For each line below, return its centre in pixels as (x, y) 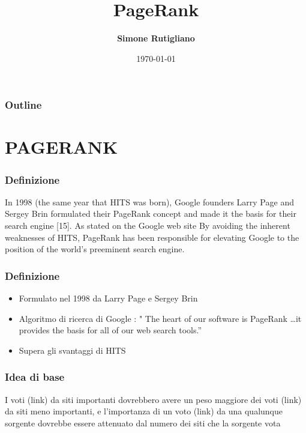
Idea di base (35, 377)
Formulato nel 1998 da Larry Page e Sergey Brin (108, 298)
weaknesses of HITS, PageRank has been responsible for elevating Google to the (152, 237)
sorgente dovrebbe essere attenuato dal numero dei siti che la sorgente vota (143, 422)
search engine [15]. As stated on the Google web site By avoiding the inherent (148, 226)
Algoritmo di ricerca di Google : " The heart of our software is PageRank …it (160, 318)
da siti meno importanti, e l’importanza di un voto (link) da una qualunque (144, 411)
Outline (23, 105)
